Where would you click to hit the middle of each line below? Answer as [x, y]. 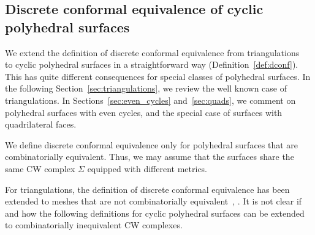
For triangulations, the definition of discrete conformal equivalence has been [147, 189]
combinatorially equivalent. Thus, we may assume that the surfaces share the [150, 157]
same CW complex [40, 168]
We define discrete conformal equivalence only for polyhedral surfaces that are [152, 144]
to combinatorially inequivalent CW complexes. [94, 225]
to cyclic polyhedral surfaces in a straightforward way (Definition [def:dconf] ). [152, 64]
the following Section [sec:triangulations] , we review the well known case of [146, 88]
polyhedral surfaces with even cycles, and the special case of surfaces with [144, 112]
